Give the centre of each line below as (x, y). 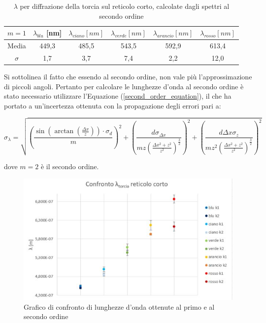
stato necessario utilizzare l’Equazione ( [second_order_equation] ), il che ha (118, 96)
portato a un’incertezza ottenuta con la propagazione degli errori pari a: (113, 105)
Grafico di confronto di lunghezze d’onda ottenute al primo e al (119, 306)
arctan (64, 131)
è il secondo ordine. (70, 166)
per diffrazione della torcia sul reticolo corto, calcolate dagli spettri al (125, 6)
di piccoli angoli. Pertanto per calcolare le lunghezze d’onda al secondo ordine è (124, 86)
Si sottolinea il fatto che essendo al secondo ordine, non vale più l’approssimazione (128, 76)
